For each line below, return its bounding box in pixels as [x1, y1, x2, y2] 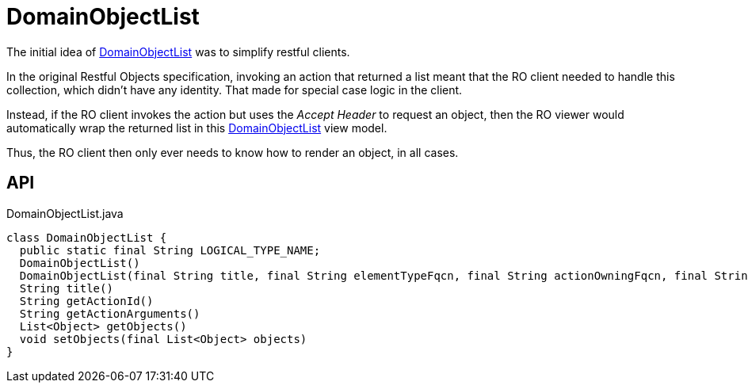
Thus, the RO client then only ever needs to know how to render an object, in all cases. [6, 145, 459, 159]
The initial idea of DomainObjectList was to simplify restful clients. [6, 44, 350, 59]
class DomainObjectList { [6, 231, 167, 244]
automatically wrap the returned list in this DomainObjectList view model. [6, 120, 387, 135]
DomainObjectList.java [6, 206, 124, 220]
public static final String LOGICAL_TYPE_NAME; [19, 243, 321, 257]
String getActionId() [19, 294, 154, 307]
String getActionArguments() [19, 307, 200, 320]
